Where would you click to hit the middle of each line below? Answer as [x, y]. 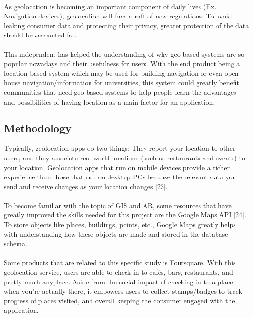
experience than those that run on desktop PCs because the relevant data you [120, 177]
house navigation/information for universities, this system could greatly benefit [122, 82]
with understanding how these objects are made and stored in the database [116, 234]
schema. [16, 243]
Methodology [38, 128]
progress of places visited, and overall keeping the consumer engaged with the [119, 300]
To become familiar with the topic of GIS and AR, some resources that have [118, 205]
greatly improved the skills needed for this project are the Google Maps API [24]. [125, 215]
